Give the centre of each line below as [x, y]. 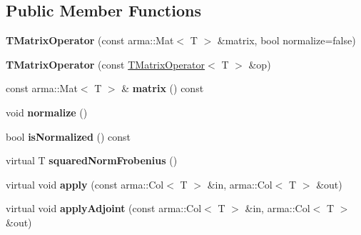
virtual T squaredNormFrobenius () [92, 160]
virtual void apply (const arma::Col [85, 184]
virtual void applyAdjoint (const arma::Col [104, 208]
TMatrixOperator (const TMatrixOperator [106, 64]
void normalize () [47, 112]
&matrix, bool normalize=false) [286, 40]
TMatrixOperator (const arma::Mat [90, 40]
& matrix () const [163, 88]
